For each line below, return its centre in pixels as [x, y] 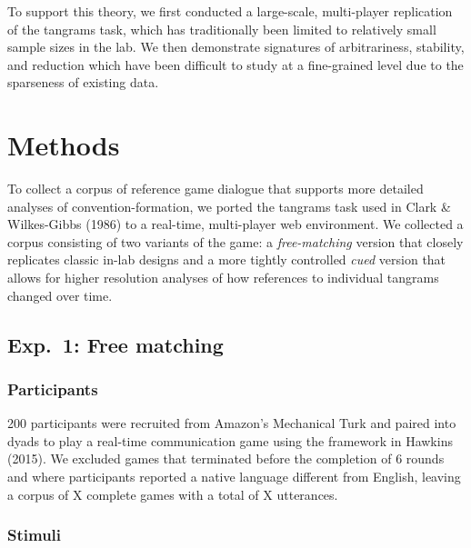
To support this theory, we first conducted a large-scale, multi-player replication [230, 11]
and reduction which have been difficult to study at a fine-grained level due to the [235, 64]
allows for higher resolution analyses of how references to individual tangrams [223, 278]
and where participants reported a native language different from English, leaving [234, 477]
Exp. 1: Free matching [115, 344]
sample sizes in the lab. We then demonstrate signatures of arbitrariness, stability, [236, 47]
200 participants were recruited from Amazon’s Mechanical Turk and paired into [232, 423]
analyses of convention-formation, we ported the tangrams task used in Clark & [229, 206]
